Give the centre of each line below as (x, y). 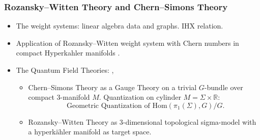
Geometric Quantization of (108, 106)
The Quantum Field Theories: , (65, 70)
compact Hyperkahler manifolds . (68, 53)
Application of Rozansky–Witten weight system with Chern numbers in (127, 43)
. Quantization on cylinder (140, 97)
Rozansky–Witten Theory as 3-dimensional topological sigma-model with (142, 121)
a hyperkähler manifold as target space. (90, 132)
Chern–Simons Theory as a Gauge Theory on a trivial (112, 87)
